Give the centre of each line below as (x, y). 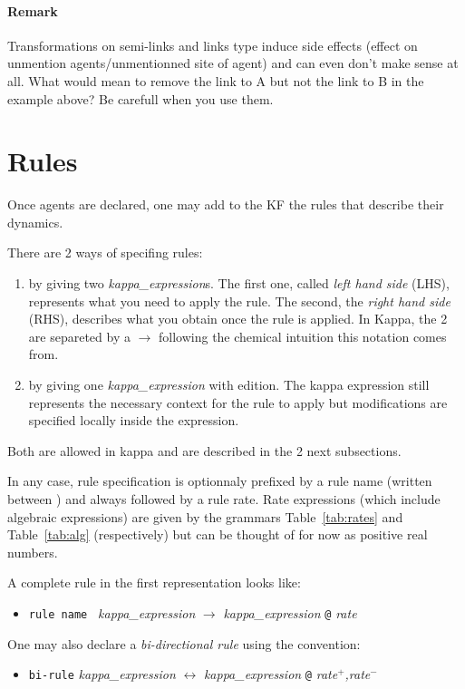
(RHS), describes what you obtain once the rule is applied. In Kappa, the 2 (238, 319)
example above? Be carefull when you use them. (140, 98)
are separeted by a (79, 336)
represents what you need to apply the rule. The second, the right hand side (239, 301)
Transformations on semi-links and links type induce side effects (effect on (213, 45)
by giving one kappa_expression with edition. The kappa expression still (229, 385)
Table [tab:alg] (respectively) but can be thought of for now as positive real (218, 534)
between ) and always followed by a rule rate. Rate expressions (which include (224, 499)
